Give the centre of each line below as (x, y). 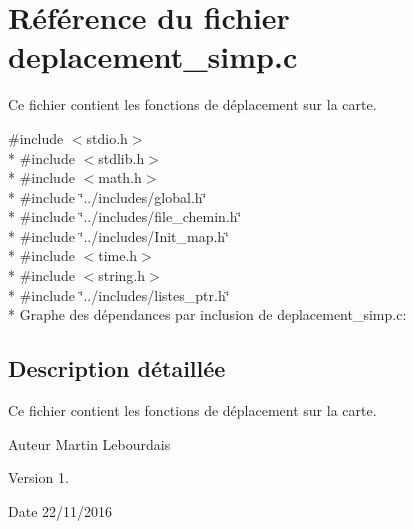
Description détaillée (117, 368)
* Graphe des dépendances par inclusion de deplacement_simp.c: (207, 314)
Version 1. (38, 477)
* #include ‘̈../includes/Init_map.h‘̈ (119, 235)
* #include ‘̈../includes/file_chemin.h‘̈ (125, 216)
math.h (120, 177)
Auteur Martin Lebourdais (89, 443)
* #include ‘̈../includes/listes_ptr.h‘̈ (119, 294)
